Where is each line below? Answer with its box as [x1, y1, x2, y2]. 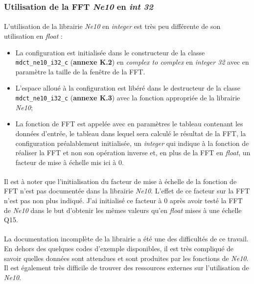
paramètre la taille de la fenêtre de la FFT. [15, 66, 145, 76]
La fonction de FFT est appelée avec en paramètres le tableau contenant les [15, 118, 243, 129]
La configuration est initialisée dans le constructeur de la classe [15, 47, 205, 57]
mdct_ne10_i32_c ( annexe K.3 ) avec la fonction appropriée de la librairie [15, 93, 240, 103]
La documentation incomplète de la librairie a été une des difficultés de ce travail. [4, 234, 249, 244]
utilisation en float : [4, 31, 63, 41]
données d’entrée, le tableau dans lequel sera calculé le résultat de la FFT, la [15, 128, 246, 138]
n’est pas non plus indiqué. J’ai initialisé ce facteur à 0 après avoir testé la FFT [4, 195, 243, 206]
